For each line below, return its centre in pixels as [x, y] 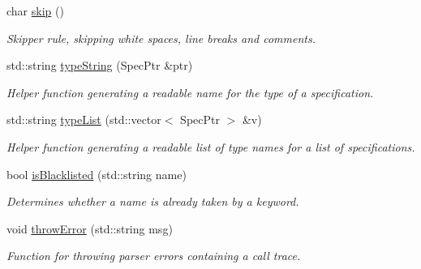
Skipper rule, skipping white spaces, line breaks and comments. [161, 38]
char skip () [35, 11]
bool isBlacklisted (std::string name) [97, 174]
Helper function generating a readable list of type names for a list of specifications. [211, 146]
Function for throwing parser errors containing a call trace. [154, 256]
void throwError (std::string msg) [90, 228]
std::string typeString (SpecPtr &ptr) [100, 65]
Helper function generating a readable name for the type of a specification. [190, 92]
